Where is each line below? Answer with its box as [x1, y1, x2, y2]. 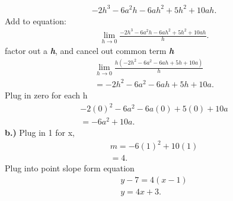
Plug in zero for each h [5, 88, 88, 101]
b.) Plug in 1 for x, [5, 126, 75, 139]
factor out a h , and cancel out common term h [5, 44, 174, 57]
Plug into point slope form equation [5, 162, 135, 174]
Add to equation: [5, 14, 66, 27]
